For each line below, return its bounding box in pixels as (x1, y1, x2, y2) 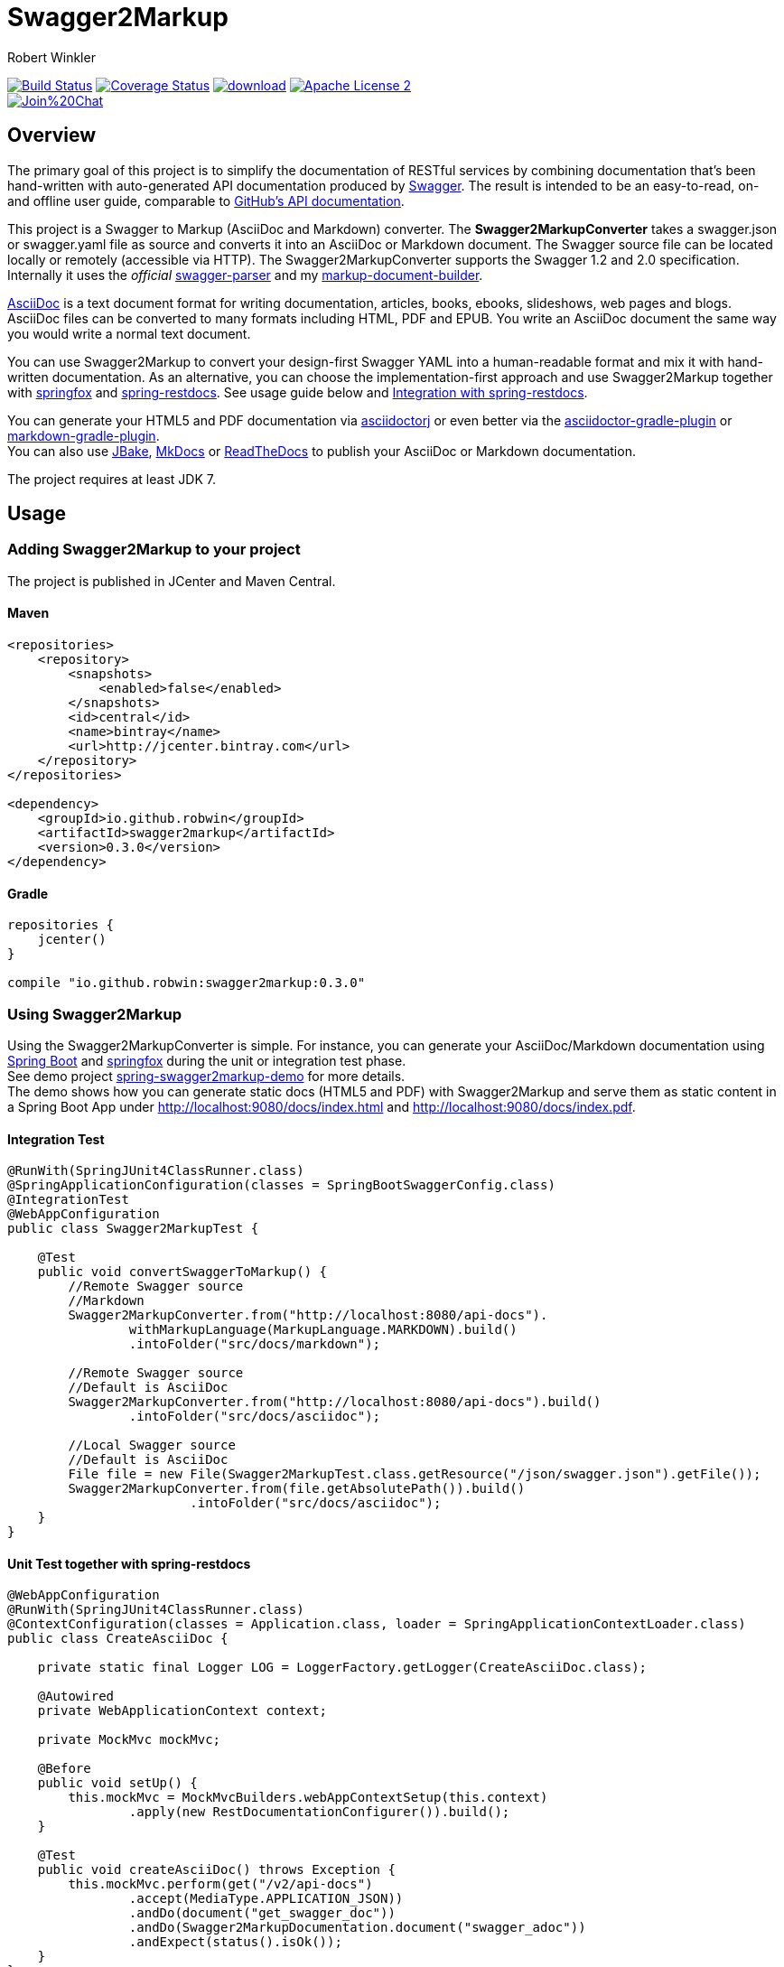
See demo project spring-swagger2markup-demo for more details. (7, 1068, 406, 1084)
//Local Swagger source (68, 1438, 236, 1453)
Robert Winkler (7, 49, 96, 65)
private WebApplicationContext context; (37, 1703, 328, 1719)
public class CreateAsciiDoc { (7, 1631, 229, 1646)
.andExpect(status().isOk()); (128, 1934, 342, 1950)
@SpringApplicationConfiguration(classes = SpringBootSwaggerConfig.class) (7, 1178, 555, 1193)
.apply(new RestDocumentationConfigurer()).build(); (128, 1804, 510, 1820)
